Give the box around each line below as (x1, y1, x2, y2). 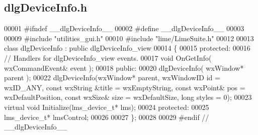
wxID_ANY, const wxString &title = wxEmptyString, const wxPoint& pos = (4, 82, 245, 92)
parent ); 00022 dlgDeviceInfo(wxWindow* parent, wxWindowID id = (4, 72, 220, 83)
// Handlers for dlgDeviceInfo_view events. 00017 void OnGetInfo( (4, 52, 212, 63)
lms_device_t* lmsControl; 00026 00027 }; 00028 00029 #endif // (4, 111, 209, 122)
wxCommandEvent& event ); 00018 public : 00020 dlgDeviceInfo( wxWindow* (4, 62, 244, 73)
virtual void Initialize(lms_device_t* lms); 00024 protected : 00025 (4, 101, 209, 112)
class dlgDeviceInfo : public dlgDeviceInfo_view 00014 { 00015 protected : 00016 (4, 43, 250, 53)
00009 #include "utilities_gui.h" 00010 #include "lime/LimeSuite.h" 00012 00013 (4, 33, 254, 43)
